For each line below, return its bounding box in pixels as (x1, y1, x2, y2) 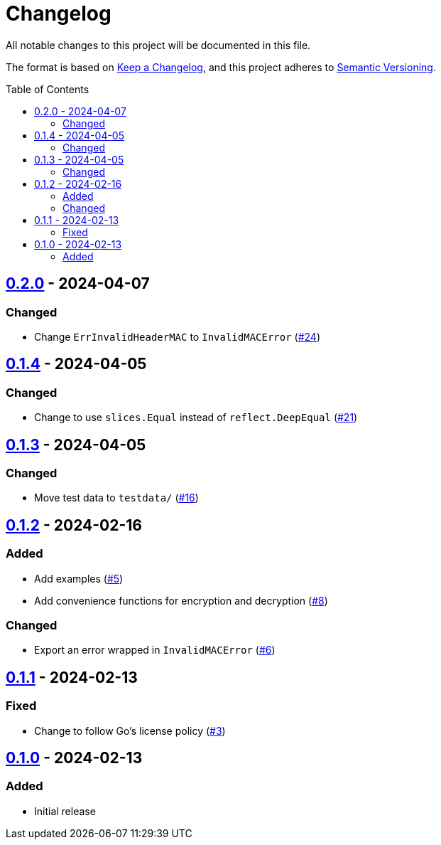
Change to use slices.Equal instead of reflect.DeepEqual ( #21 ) (34, 411, 358, 424)
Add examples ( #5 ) (34, 572, 124, 585)
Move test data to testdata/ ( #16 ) (34, 491, 199, 504)
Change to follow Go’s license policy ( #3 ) (34, 724, 226, 737)
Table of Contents (6, 83, 89, 95)
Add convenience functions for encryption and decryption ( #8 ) (34, 594, 328, 607)
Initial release (34, 804, 96, 817)
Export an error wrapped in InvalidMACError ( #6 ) (34, 644, 276, 657)
